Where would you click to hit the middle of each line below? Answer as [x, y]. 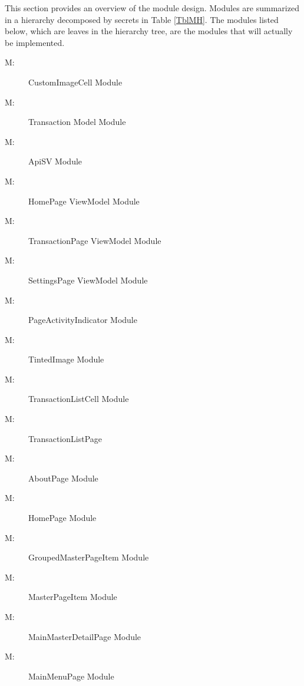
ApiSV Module [55, 161]
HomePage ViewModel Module [84, 201]
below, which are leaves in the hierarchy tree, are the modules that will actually [149, 31]
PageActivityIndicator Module [83, 320]
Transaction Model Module [77, 122]
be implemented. [35, 42]
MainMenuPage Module [71, 676]
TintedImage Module [66, 359]
